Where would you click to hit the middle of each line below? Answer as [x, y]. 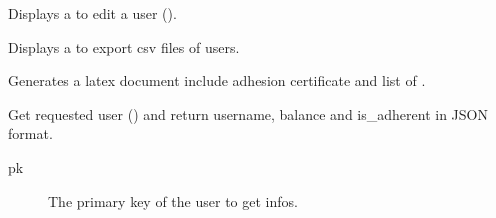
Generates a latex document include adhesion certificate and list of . [217, 80]
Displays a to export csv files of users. [124, 46]
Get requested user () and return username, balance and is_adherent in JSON [248, 113]
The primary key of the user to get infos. [173, 200]
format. [30, 133]
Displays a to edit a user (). [92, 13]
